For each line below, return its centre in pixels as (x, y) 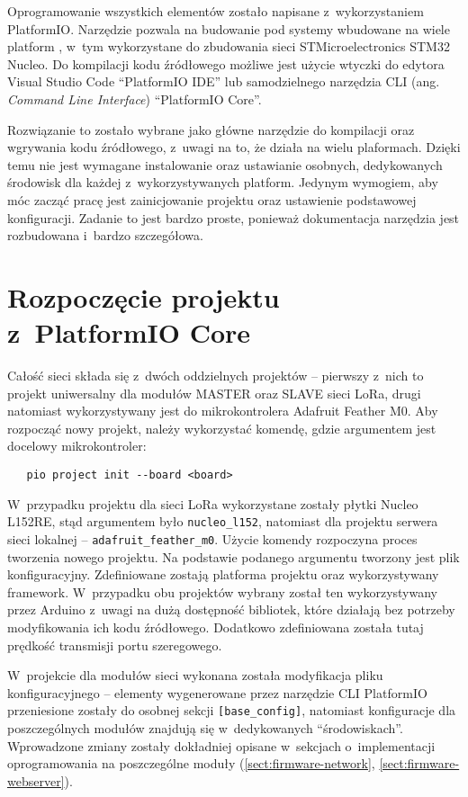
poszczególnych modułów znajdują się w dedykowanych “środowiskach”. (205, 727)
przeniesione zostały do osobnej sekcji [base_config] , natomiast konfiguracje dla (232, 710)
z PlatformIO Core (129, 332)
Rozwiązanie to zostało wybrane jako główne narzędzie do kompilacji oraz (211, 129)
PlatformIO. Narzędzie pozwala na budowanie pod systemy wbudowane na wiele (229, 28)
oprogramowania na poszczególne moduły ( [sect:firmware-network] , (191, 763)
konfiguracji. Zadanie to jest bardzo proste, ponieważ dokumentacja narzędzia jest (234, 217)
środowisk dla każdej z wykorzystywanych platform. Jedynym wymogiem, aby (223, 182)
